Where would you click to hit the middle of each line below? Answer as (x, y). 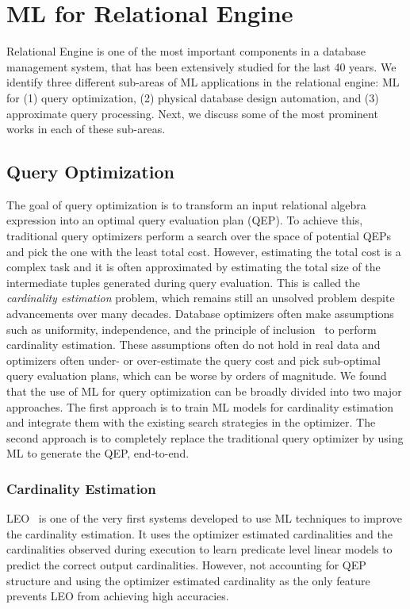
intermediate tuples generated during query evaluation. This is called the (184, 282)
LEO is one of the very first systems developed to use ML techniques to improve (204, 518)
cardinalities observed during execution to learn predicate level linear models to (199, 549)
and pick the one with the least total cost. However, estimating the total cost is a (204, 251)
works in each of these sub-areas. (86, 129)
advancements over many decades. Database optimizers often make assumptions (200, 314)
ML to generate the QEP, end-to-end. (98, 453)
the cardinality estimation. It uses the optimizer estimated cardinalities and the (199, 533)
